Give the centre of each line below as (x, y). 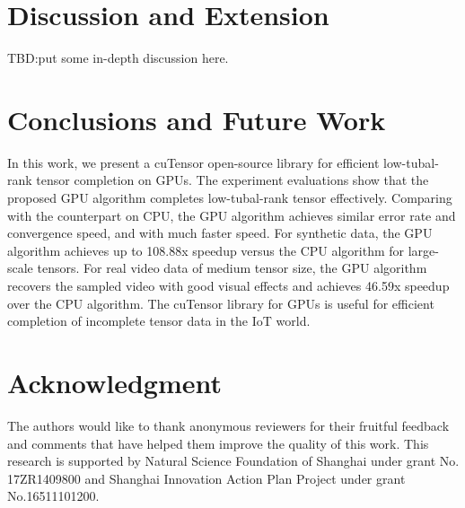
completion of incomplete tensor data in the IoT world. (159, 321)
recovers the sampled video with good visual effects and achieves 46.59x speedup (228, 285)
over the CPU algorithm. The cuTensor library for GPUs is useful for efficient (221, 303)
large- (423, 250)
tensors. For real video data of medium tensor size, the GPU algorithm (232, 268)
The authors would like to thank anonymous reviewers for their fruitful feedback (228, 425)
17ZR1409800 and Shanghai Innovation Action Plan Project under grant (206, 478)
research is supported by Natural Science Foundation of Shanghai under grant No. (233, 461)
